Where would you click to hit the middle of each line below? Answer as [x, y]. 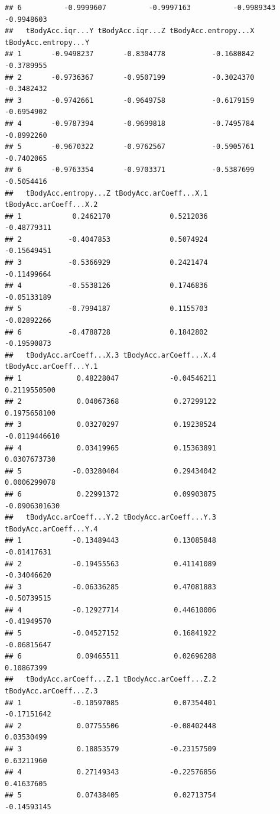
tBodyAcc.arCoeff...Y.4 [51, 529]
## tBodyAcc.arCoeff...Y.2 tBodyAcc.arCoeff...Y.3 [110, 518]
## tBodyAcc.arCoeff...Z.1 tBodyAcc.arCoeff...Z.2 [110, 680]
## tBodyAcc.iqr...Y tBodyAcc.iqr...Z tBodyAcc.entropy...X [130, 31]
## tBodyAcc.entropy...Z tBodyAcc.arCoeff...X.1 [106, 193]
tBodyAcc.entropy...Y [47, 42]
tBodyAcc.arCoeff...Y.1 [51, 367]
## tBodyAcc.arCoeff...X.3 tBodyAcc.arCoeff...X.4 [110, 355]
